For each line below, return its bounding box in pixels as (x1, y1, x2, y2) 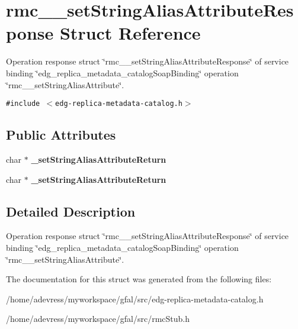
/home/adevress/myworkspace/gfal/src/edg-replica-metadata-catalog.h (6, 292, 264, 305)
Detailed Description (6, 202, 136, 220)
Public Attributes (6, 125, 116, 144)
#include (6, 99, 40, 108)
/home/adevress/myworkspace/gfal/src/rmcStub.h (6, 312, 190, 325)
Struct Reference (59, 21, 201, 45)
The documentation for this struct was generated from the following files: (6, 273, 272, 285)
